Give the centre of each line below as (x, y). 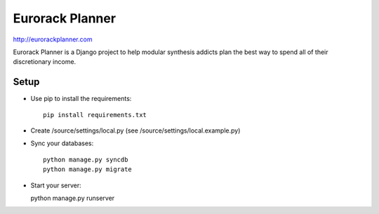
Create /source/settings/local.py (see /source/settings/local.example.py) (135, 131)
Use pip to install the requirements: (81, 99)
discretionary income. (45, 62)
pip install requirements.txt (95, 115)
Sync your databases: (62, 143)
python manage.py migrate (88, 169)
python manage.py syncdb (86, 159)
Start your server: (56, 185)
